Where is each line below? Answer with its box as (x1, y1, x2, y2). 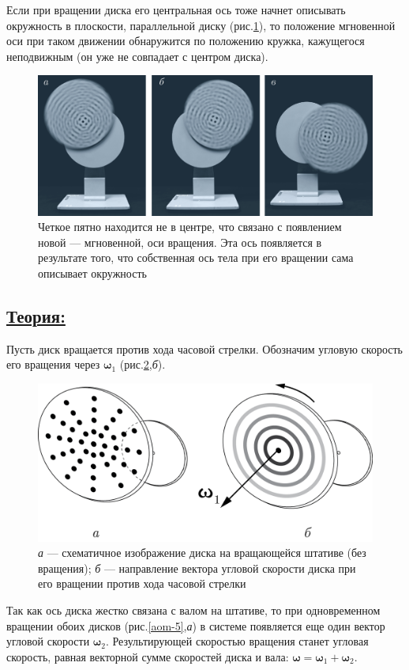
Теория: (6, 303, 66, 327)
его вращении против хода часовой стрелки (38, 575, 246, 592)
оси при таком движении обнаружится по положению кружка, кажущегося (6, 32, 365, 49)
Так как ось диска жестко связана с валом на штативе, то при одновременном (6, 601, 381, 618)
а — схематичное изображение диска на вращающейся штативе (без (38, 544, 366, 561)
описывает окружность (38, 264, 147, 281)
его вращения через (6, 356, 100, 373)
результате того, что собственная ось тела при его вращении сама (38, 249, 354, 266)
